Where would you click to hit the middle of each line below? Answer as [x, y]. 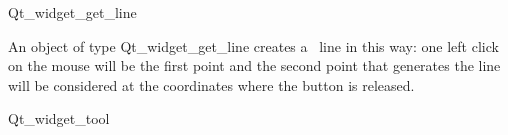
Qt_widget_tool [59, 118]
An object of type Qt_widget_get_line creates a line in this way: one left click [253, 45]
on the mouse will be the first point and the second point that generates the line [254, 65]
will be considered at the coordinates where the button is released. [211, 84]
